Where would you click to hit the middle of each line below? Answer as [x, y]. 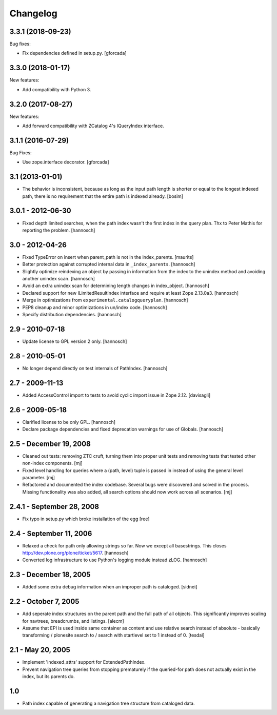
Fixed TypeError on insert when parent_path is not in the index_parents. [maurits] [108, 257]
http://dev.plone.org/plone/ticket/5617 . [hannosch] [75, 553]
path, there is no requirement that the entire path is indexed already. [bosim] [103, 196]
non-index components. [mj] [53, 463]
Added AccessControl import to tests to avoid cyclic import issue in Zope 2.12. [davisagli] [116, 395]
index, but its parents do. [49, 677]
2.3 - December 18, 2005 [50, 575]
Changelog [33, 13]
